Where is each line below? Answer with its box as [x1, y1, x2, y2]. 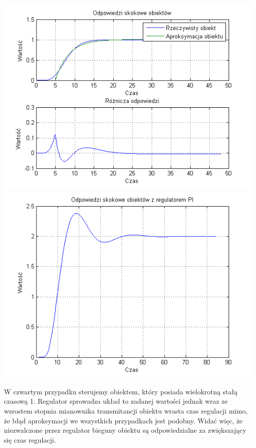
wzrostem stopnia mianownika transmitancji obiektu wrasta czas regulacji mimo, [4, 406, 248, 416]
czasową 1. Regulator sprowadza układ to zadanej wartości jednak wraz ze [4, 396, 228, 406]
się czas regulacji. [4, 434, 56, 445]
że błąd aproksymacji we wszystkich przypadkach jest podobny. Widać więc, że [4, 415, 243, 425]
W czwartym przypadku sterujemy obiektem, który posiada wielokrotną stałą [4, 386, 238, 396]
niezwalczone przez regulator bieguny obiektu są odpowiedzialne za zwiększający [4, 425, 247, 435]
